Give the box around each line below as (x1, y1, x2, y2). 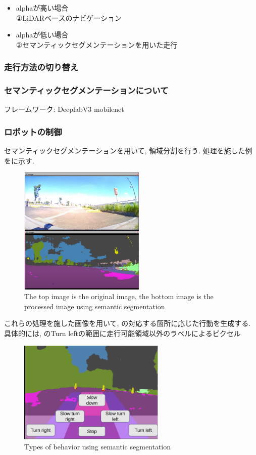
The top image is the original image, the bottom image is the (24, 291, 214, 302)
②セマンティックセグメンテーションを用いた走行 (16, 39, 178, 50)
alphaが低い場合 (16, 29, 69, 40)
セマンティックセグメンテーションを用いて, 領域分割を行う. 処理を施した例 (4, 145, 252, 156)
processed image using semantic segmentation (24, 301, 165, 311)
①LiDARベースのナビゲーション (16, 12, 122, 23)
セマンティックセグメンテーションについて (4, 84, 169, 97)
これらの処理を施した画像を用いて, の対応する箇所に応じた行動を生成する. (4, 318, 251, 328)
